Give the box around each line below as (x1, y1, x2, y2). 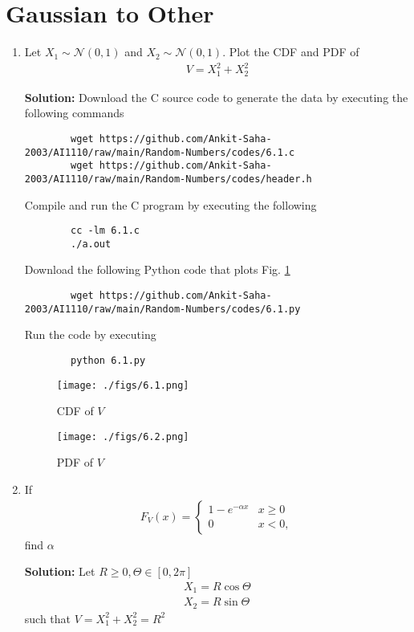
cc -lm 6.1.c (71, 225, 140, 237)
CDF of (56, 402, 94, 419)
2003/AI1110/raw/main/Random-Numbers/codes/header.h (24, 173, 312, 185)
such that (24, 610, 71, 626)
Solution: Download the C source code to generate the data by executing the (24, 88, 408, 105)
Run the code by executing (24, 326, 156, 343)
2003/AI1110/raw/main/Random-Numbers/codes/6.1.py (24, 303, 301, 315)
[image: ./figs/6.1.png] (56, 379, 189, 391)
